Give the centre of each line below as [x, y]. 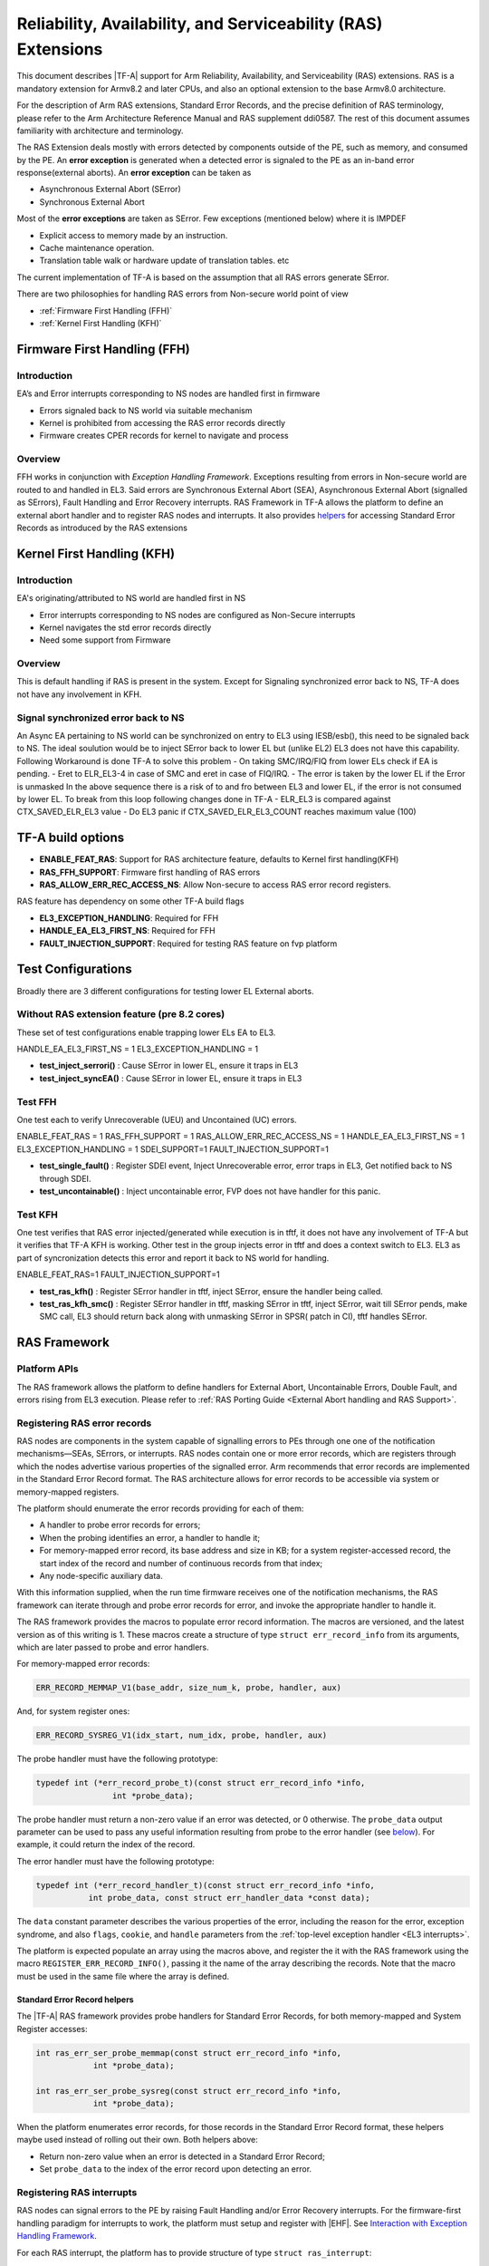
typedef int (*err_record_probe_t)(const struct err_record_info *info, [201, 1783]
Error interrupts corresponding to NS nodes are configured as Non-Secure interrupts [197, 615]
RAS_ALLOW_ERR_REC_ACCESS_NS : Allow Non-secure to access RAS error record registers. [215, 885]
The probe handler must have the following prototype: [117, 1759]
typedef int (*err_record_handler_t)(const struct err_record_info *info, [206, 1885]
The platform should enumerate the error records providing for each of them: [160, 1508]
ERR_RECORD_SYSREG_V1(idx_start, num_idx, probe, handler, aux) [182, 1735]
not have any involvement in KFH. [79, 694]
